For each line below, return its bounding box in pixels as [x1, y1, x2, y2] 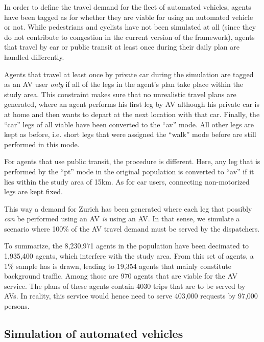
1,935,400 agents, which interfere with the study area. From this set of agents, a [4, 250, 254, 261]
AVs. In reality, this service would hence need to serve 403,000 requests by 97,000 [4, 290, 258, 301]
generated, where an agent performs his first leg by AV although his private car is [4, 99, 259, 109]
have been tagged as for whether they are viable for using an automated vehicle [4, 11, 253, 22]
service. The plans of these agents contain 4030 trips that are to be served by [4, 280, 246, 291]
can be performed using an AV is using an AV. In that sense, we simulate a [4, 213, 240, 224]
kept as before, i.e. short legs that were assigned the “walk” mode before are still [4, 129, 256, 140]
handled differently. [4, 51, 64, 62]
